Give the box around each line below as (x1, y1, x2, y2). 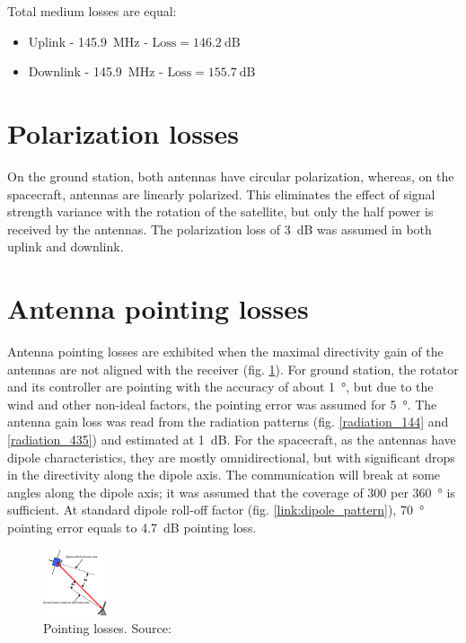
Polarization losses (7, 114, 240, 151)
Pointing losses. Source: (43, 619, 171, 638)
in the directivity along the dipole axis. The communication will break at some (7, 465, 441, 484)
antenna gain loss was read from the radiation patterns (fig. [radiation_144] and (7, 412, 449, 431)
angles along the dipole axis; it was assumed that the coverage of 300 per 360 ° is (7, 482, 455, 501)
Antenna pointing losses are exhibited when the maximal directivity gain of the (7, 342, 444, 360)
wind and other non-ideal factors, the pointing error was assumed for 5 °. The (7, 394, 437, 413)
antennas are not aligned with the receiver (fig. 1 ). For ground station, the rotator (7, 359, 459, 378)
